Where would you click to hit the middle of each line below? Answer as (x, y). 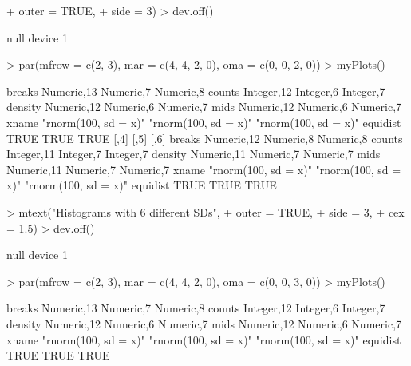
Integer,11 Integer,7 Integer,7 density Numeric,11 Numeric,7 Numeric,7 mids (194, 154)
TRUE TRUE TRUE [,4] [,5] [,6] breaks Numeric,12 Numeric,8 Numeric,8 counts (205, 138)
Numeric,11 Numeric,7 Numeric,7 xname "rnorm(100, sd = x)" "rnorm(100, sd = (204, 169)
